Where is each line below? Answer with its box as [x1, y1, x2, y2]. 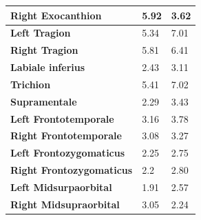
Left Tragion [10, 26, 71, 40]
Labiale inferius [10, 60, 85, 74]
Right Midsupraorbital [10, 197, 120, 211]
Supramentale [10, 94, 77, 108]
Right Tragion [10, 43, 78, 57]
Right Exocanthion [10, 8, 102, 22]
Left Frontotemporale [10, 111, 114, 126]
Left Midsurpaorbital [10, 179, 112, 194]
